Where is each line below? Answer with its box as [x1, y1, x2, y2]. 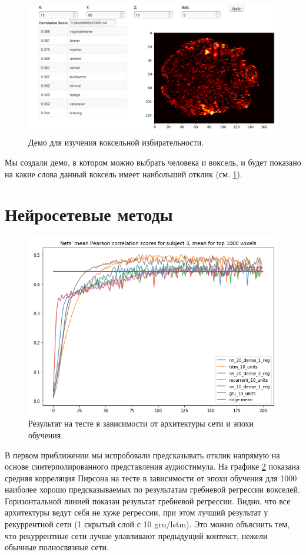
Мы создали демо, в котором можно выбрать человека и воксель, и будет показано [5, 156, 301, 169]
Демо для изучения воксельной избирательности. [28, 136, 204, 148]
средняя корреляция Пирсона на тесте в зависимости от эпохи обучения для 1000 [5, 471, 297, 484]
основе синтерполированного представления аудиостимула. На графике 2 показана [5, 460, 300, 473]
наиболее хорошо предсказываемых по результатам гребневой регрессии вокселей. [5, 483, 300, 495]
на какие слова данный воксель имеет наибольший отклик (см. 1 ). [5, 167, 242, 180]
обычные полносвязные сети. [5, 541, 109, 553]
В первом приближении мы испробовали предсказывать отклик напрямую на [5, 448, 280, 461]
